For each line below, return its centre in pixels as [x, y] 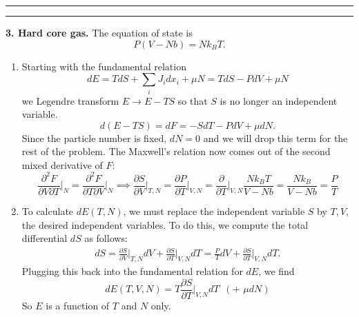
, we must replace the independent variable [214, 211]
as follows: [106, 238]
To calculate [48, 211]
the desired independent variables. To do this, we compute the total [165, 224]
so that [193, 100]
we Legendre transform [70, 100]
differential [45, 238]
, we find [276, 271]
